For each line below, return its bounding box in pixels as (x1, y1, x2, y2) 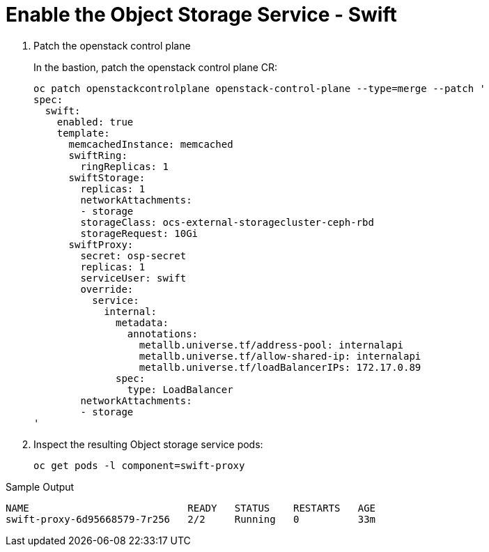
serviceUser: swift (80, 272, 187, 284)
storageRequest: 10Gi (80, 227, 199, 239)
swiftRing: (68, 149, 127, 161)
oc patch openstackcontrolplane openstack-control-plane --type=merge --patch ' (33, 82, 486, 94)
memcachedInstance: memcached (68, 138, 233, 150)
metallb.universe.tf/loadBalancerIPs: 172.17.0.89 (139, 361, 421, 373)
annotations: (127, 328, 199, 339)
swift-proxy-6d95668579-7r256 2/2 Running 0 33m (6, 513, 376, 525)
